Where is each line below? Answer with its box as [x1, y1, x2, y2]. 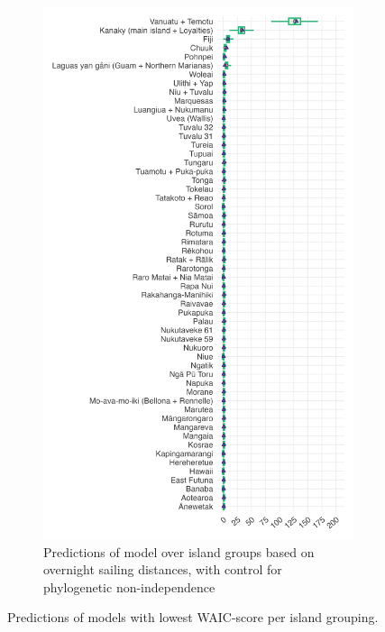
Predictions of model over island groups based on [43, 542, 315, 561]
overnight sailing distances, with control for [43, 560, 282, 579]
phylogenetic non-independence [43, 577, 215, 596]
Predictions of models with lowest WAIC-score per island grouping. [7, 608, 379, 627]
